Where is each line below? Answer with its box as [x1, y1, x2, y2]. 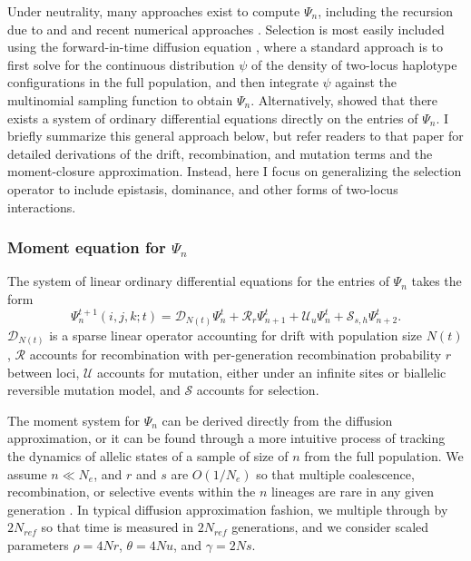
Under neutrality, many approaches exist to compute [7, 2, 300, 20]
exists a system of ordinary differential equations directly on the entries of [7, 108, 418, 127]
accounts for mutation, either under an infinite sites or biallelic [97, 362, 446, 381]
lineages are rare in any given [270, 482, 435, 501]
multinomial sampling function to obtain [7, 90, 233, 109]
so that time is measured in [41, 517, 193, 536]
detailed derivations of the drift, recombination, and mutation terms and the [7, 143, 433, 162]
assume [7, 464, 47, 483]
